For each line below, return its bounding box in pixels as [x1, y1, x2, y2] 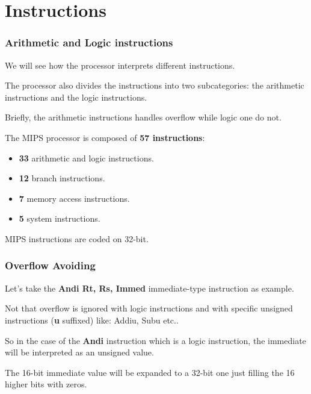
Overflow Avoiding [5, 258, 96, 273]
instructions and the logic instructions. [5, 90, 147, 103]
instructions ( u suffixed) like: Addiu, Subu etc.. [5, 313, 179, 326]
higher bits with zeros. [5, 378, 87, 390]
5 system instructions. [19, 212, 100, 225]
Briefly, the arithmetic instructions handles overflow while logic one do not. [5, 111, 282, 124]
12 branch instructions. [19, 172, 105, 184]
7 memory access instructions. [19, 192, 130, 204]
